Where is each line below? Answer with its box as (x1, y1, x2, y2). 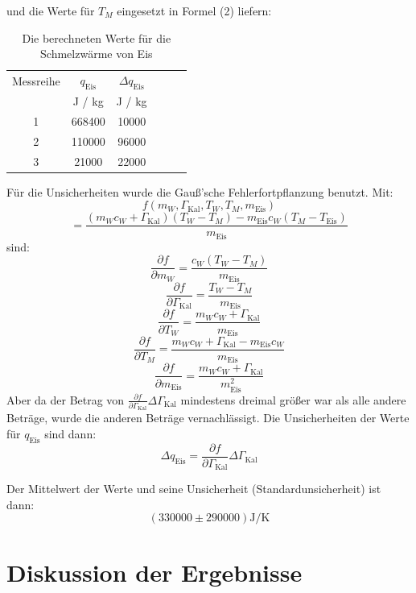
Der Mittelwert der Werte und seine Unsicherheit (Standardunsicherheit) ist (6, 480, 381, 497)
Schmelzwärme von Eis (40, 45, 153, 62)
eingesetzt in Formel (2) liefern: (117, 2, 272, 19)
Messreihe (12, 72, 60, 89)
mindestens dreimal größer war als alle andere (180, 391, 406, 408)
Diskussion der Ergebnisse (6, 555, 303, 588)
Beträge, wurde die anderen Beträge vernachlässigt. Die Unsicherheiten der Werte (6, 409, 410, 426)
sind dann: (44, 425, 97, 442)
